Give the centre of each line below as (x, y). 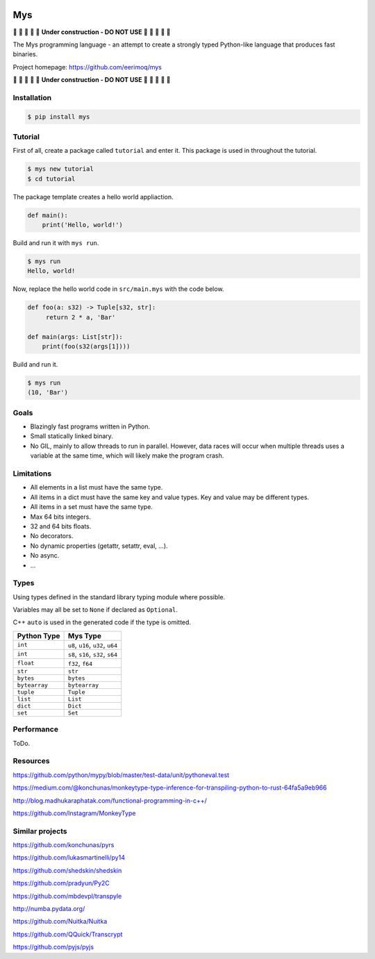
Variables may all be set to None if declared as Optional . (95, 610)
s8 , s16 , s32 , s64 (93, 654)
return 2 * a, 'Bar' (81, 317)
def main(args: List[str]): (75, 336)
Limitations (32, 474)
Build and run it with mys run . (56, 243)
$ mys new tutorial (60, 169)
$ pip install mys (59, 117)
